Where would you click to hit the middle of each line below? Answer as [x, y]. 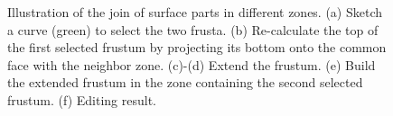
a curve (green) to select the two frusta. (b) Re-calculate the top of [193, 29]
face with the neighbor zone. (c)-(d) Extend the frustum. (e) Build [192, 64]
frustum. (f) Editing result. [82, 99]
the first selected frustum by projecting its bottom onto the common [197, 47]
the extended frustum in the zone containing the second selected [185, 82]
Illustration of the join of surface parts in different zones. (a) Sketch [195, 12]
